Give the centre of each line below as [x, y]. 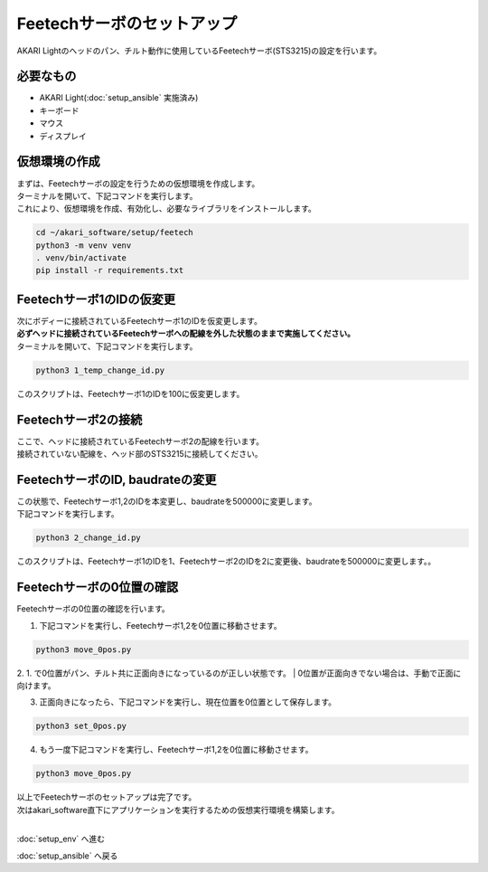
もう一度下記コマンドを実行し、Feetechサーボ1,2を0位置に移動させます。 [176, 750]
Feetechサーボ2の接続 [80, 419]
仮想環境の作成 [58, 161]
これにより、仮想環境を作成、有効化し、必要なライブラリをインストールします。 [166, 209]
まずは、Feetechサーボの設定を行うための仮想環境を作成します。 [138, 183]
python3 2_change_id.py [89, 538]
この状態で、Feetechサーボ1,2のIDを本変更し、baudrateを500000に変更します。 [167, 501]
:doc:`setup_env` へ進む [61, 839]
